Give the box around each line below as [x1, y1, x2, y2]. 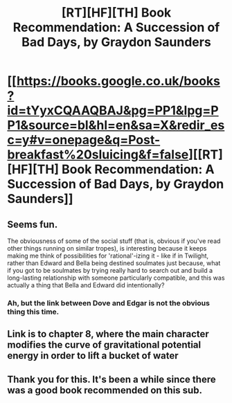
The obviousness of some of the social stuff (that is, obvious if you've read [7, 237, 221, 245]
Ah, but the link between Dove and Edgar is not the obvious [7, 298, 210, 307]
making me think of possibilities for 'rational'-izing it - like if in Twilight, [7, 251, 209, 260]
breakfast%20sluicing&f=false [7, 147, 189, 163]
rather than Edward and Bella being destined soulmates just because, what [7, 259, 221, 267]
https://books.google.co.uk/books [16, 73, 220, 89]
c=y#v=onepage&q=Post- [7, 132, 161, 148]
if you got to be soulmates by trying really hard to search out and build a [7, 267, 213, 274]
